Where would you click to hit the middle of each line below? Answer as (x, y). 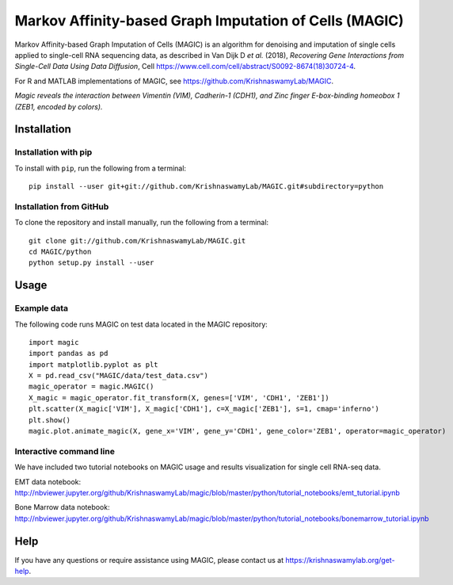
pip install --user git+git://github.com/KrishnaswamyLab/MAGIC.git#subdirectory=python (206, 187)
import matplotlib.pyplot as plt (93, 364)
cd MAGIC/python (60, 251)
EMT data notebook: (48, 482)
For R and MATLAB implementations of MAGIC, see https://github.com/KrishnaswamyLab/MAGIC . (174, 81)
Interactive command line (65, 451)
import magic (54, 342)
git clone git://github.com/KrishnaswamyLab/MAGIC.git (137, 241)
